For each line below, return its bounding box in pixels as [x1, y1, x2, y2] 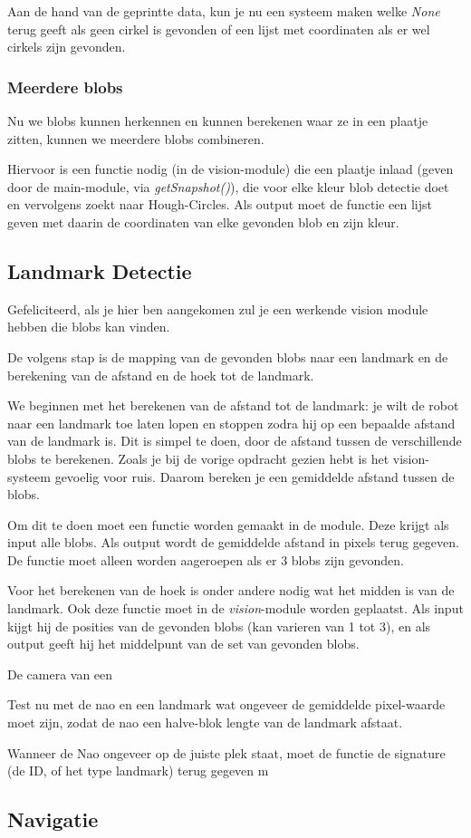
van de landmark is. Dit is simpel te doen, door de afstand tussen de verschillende [7, 431, 462, 450]
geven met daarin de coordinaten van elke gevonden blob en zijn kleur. [7, 212, 399, 231]
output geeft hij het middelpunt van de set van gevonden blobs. [7, 634, 360, 653]
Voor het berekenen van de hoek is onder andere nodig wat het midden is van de [7, 581, 455, 600]
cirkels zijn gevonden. [7, 37, 126, 56]
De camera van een [7, 664, 113, 683]
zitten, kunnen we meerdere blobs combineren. [7, 129, 264, 148]
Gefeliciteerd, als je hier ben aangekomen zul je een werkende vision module [7, 299, 428, 318]
